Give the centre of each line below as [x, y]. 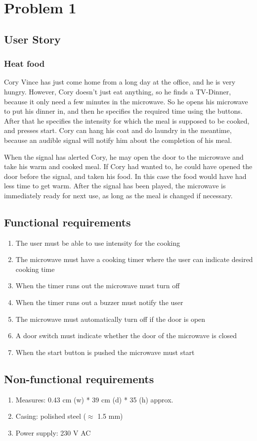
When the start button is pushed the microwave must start [105, 352]
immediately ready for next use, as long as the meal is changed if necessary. [118, 195]
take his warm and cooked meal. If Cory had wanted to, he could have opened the [128, 166]
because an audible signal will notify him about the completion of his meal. [118, 140]
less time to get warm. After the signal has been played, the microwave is [115, 186]
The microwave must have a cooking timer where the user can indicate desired [134, 259]
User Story [32, 39]
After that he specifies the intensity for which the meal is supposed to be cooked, [127, 120]
